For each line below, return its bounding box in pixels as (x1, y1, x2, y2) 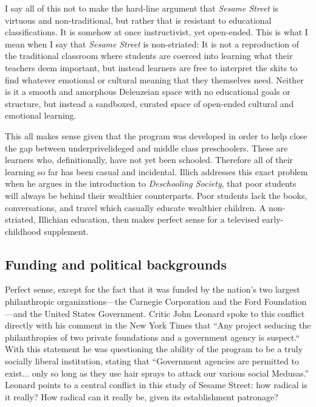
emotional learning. (5, 109, 77, 122)
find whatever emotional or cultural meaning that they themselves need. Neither (5, 73, 304, 86)
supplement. (44, 224, 89, 237)
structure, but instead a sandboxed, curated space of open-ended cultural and (5, 97, 294, 110)
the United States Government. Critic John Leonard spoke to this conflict (30, 307, 305, 319)
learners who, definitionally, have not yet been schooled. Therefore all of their (5, 153, 294, 166)
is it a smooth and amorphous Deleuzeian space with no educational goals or (5, 85, 290, 98)
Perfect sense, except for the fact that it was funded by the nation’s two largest (5, 283, 300, 296)
